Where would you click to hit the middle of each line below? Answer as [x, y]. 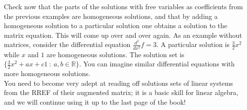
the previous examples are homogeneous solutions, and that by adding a [111, 16]
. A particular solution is [193, 44]
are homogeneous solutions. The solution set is [116, 54]
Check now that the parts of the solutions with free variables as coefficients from [123, 6]
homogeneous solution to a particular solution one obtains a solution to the [116, 25]
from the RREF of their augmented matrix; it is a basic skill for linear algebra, [121, 92]
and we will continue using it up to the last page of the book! [95, 102]
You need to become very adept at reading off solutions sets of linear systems [119, 83]
